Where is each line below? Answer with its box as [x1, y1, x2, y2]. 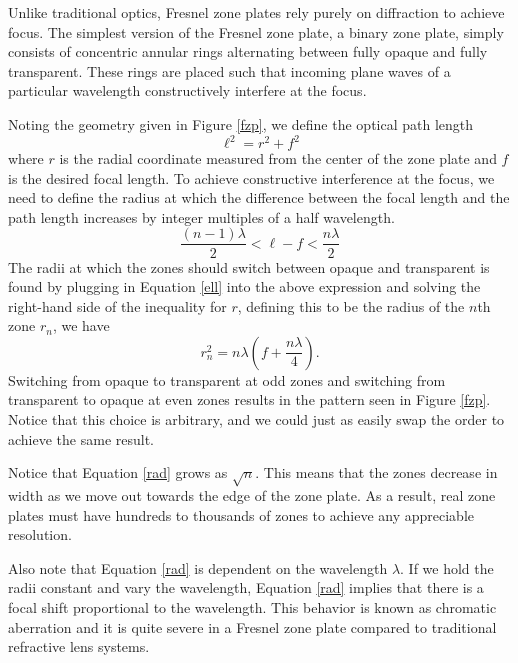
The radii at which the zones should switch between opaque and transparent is [8, 256, 490, 277]
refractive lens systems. [8, 636, 150, 657]
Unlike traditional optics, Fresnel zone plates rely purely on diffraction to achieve [8, 2, 505, 22]
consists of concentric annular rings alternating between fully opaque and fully [8, 41, 488, 62]
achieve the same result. [8, 428, 154, 449]
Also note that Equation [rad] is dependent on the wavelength [8, 557, 388, 578]
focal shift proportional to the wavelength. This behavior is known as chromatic [8, 596, 497, 617]
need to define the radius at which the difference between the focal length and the [8, 187, 510, 208]
